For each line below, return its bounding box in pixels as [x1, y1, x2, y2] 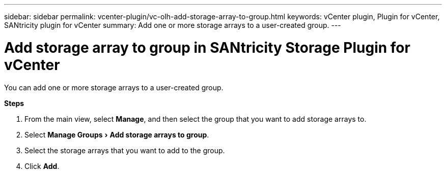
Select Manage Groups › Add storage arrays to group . [24, 130, 209, 139]
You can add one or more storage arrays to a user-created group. [4, 83, 224, 92]
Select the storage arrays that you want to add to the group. [24, 146, 225, 155]
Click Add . [24, 161, 60, 170]
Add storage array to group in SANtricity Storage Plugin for [4, 39, 410, 56]
